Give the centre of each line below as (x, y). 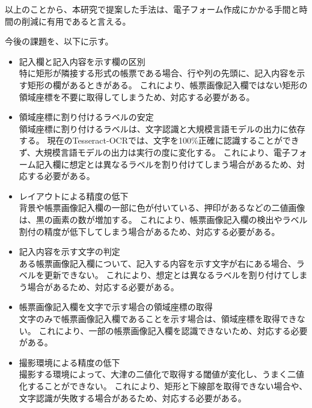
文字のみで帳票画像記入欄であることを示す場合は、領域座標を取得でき (158, 319)
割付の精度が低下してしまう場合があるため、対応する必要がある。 (149, 231)
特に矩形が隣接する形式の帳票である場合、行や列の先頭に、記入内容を (158, 73)
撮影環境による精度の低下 (69, 362)
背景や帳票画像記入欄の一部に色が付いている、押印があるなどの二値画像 (162, 208)
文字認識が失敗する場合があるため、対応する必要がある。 (133, 397)
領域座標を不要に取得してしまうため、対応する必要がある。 (137, 96)
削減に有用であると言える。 (76, 21)
